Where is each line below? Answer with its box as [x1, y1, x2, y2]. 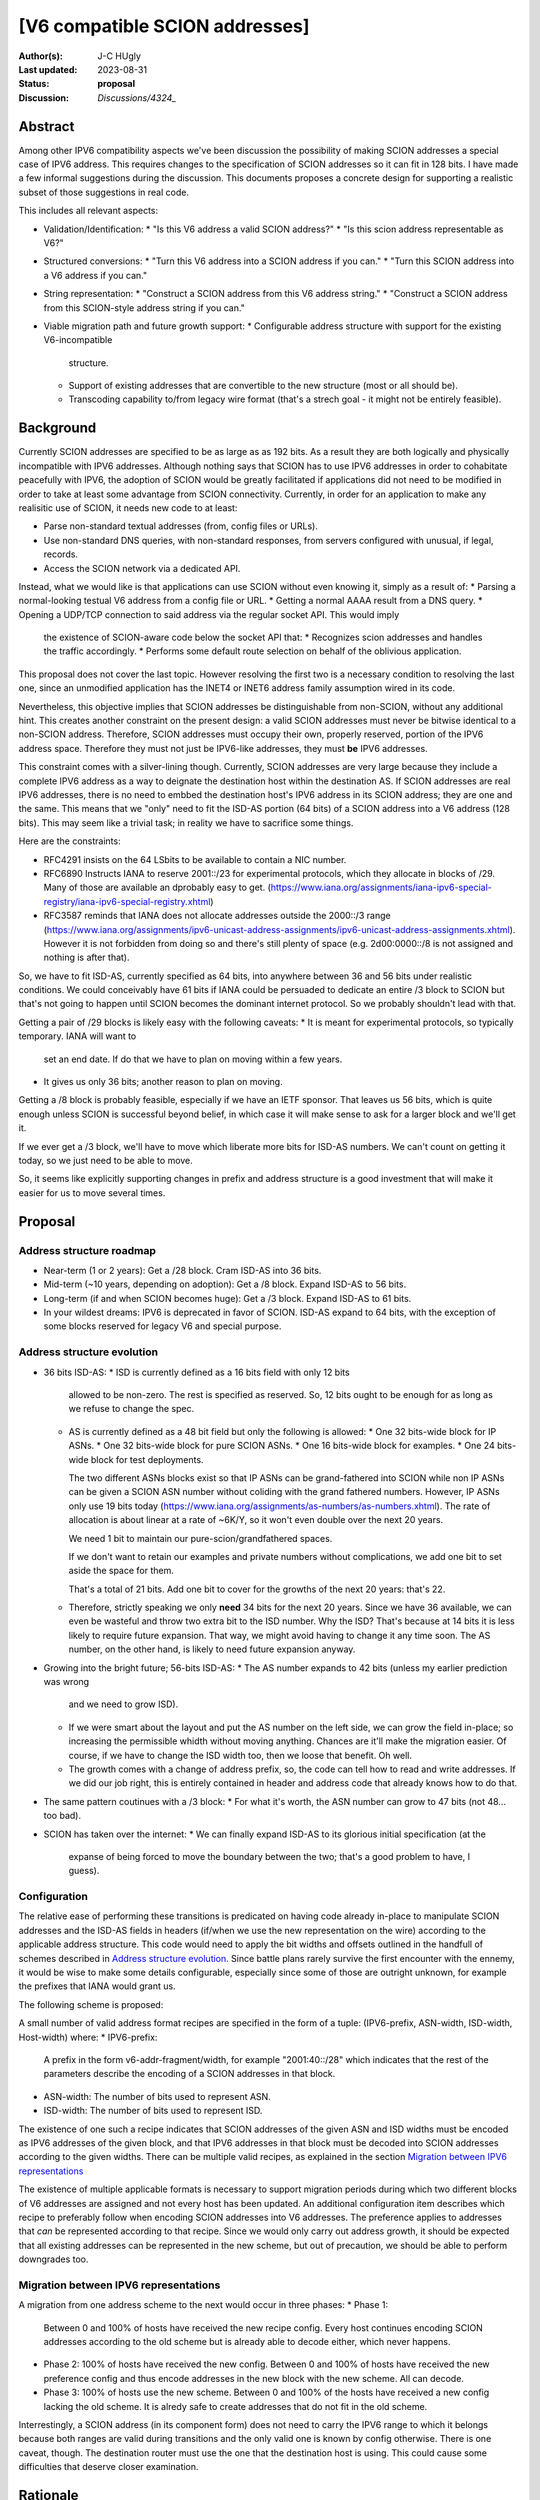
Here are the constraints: [18, 835, 121, 847]
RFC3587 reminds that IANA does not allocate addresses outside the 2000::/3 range [43, 910, 391, 922]
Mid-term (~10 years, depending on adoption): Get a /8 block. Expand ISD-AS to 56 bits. [43, 1278, 407, 1290]
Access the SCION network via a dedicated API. [43, 562, 241, 574]
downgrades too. [18, 2253, 89, 2265]
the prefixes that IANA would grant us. [18, 1980, 176, 1992]
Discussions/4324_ [97, 91, 177, 104]
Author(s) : [18, 50, 64, 62]
